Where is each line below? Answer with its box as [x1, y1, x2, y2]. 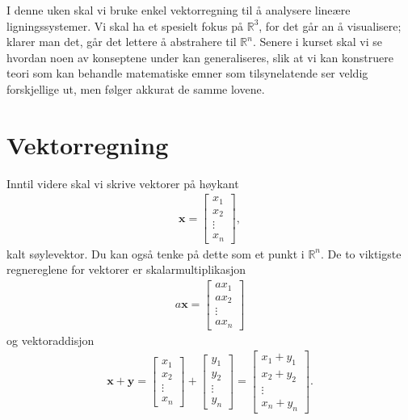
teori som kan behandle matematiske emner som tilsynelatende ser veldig [6, 65, 368, 82]
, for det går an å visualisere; [259, 17, 402, 34]
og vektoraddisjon [6, 331, 95, 348]
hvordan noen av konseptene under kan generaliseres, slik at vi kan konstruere [6, 48, 393, 65]
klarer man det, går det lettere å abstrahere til [6, 33, 237, 50]
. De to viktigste [321, 245, 402, 262]
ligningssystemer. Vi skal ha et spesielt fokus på [6, 17, 244, 34]
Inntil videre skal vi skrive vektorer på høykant [6, 174, 239, 191]
